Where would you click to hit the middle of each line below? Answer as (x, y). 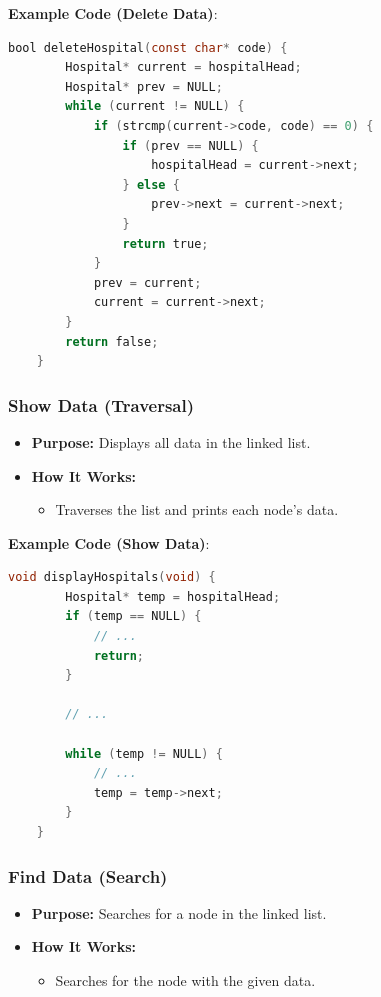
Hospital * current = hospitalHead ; (183, 67)
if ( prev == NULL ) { (190, 145)
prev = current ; (147, 282)
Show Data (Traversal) (101, 404)
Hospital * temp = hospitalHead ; (173, 596)
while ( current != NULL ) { (155, 106)
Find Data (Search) (88, 875)
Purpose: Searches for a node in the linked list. (179, 912)
